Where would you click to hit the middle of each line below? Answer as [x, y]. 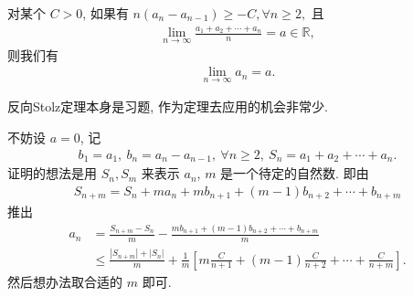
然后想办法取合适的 [65, 281]
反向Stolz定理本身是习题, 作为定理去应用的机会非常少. [168, 106]
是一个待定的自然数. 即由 [295, 173]
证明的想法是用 [52, 173]
